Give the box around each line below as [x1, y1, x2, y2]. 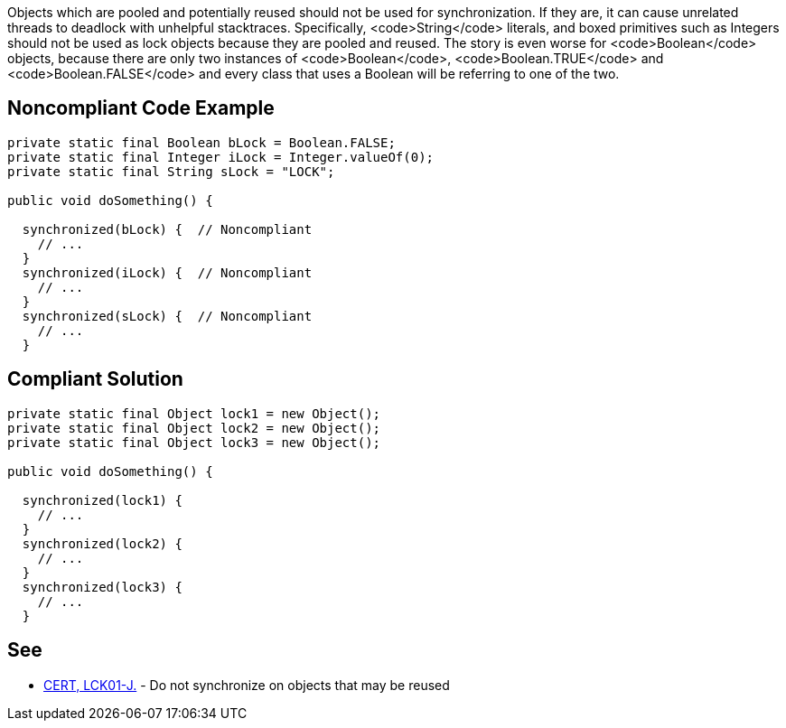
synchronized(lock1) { [22, 492, 182, 508]
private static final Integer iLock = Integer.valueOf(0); [7, 149, 435, 164]
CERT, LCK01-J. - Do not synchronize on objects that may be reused [43, 677, 450, 693]
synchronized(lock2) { [22, 536, 182, 551]
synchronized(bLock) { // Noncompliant [22, 221, 313, 237]
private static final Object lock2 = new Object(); [7, 420, 381, 435]
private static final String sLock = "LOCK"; [7, 163, 335, 179]
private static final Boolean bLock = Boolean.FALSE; [7, 135, 396, 150]
